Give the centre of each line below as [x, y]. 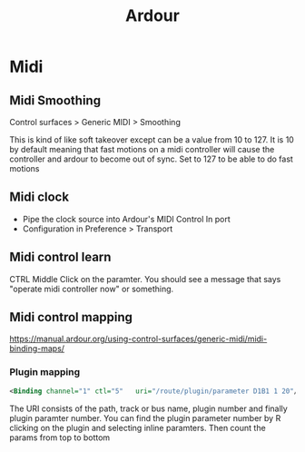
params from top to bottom [60, 437]
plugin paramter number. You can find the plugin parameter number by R [145, 418]
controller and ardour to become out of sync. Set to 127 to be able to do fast [151, 159]
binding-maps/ [37, 349]
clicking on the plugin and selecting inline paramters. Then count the [138, 427]
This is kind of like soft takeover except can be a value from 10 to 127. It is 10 [152, 140]
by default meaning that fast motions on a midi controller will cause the [142, 149]
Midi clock [39, 197]
